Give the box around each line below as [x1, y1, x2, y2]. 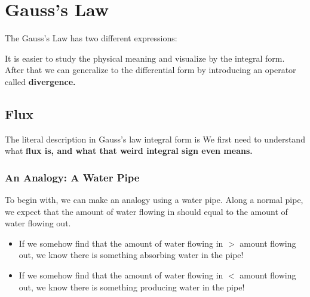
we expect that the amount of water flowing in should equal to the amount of [5, 205, 288, 217]
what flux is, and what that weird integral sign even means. [5, 144, 253, 157]
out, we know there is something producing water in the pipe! [19, 280, 245, 293]
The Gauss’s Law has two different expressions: [5, 32, 177, 44]
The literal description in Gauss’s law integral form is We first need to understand [5, 132, 305, 145]
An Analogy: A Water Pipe [5, 169, 140, 184]
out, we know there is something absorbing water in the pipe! [19, 248, 244, 261]
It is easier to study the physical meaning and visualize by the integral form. [5, 51, 285, 64]
